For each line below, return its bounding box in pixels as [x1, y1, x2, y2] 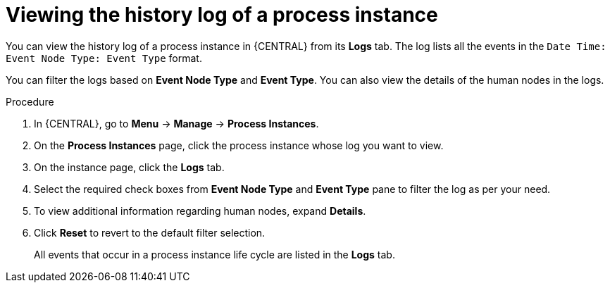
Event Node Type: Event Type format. [6, 51, 202, 64]
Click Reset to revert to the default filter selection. [34, 226, 266, 239]
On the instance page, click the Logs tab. [34, 161, 225, 173]
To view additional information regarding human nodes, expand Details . [34, 204, 366, 217]
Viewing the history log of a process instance [6, 3, 438, 27]
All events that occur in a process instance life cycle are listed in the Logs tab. [34, 248, 395, 261]
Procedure [6, 95, 54, 108]
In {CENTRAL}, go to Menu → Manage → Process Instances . [34, 117, 319, 130]
